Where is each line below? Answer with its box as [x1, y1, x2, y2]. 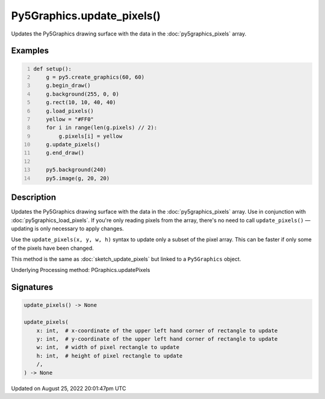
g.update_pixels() [46, 141, 101, 148]
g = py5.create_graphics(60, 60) [46, 73, 144, 81]
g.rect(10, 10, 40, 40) [46, 99, 117, 106]
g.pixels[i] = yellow [58, 132, 123, 140]
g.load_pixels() [46, 107, 94, 114]
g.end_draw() [46, 149, 84, 156]
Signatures [11, 282, 54, 292]
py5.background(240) [46, 166, 107, 173]
